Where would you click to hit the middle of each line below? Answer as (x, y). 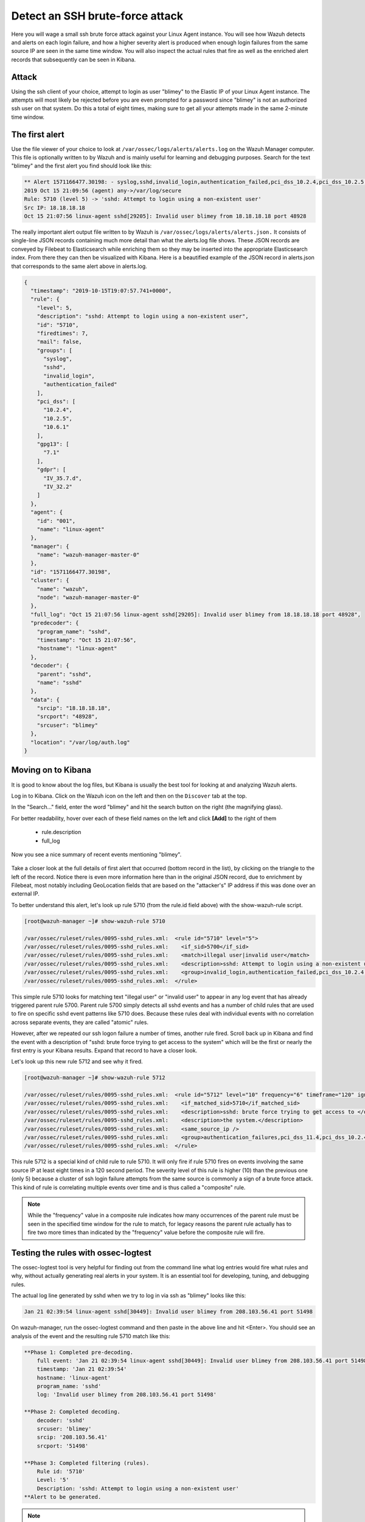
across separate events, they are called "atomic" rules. (80, 1022)
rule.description (61, 832)
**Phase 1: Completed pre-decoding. (79, 1352)
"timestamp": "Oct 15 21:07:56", (87, 640)
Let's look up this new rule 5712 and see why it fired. (77, 1062)
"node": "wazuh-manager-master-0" (88, 598)
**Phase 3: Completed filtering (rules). (87, 1463)
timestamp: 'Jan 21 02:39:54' (82, 1369)
